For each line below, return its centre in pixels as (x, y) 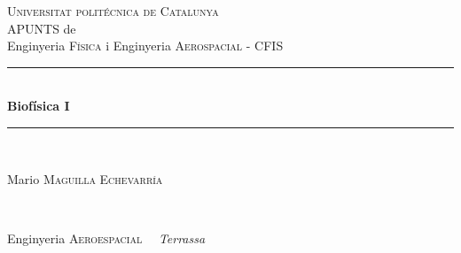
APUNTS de (42, 28)
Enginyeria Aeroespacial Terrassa (106, 238)
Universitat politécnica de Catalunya (113, 11)
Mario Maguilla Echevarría (85, 178)
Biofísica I (39, 106)
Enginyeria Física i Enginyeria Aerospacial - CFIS (145, 46)
